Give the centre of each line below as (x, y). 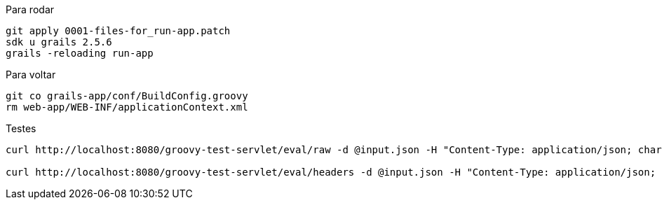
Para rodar (30, 9)
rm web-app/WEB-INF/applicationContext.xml (127, 107)
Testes (21, 128)
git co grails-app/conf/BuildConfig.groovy (127, 96)
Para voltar (31, 75)
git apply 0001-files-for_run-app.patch (118, 31)
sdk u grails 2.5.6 (59, 42)
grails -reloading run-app (80, 53)
